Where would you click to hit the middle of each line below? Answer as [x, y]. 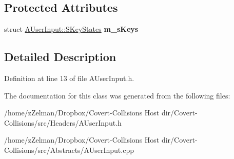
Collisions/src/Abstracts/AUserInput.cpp [69, 150]
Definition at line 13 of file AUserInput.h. [69, 78]
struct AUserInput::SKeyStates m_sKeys [71, 29]
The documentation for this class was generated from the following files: [117, 95]
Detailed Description [60, 57]
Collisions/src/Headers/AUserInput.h [63, 122]
